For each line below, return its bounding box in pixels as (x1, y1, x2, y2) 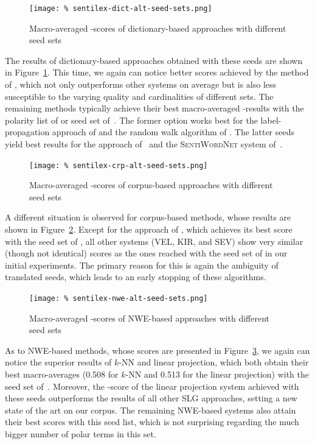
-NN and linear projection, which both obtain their (119, 356, 309, 368)
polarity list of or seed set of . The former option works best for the (5, 113, 258, 126)
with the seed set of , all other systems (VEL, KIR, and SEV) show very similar (5, 234, 303, 247)
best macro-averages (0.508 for (5, 368, 119, 381)
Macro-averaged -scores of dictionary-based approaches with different (29, 21, 286, 34)
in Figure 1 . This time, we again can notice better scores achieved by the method (5, 66, 309, 79)
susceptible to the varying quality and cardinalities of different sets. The (5, 90, 274, 102)
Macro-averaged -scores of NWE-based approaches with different (29, 311, 269, 324)
